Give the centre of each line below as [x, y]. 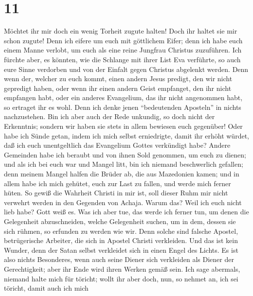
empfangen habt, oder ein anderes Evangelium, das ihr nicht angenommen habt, [123, 97]
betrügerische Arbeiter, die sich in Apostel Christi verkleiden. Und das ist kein [121, 240]
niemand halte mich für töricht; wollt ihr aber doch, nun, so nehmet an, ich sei [121, 278]
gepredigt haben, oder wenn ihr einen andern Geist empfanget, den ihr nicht [118, 88]
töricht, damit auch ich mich [46, 288]
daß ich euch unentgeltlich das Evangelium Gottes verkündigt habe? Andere [117, 145]
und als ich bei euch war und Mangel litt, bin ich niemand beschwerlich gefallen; [124, 164]
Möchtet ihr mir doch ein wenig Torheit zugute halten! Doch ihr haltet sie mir [121, 31]
